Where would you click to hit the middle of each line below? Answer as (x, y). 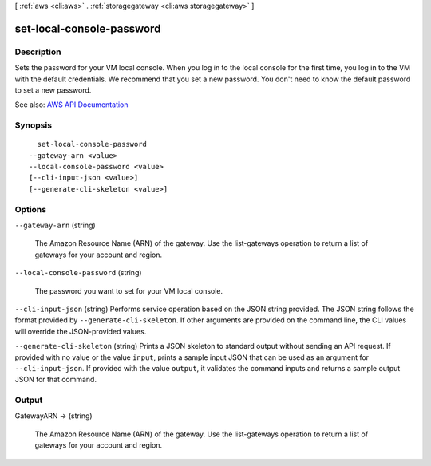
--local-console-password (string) (79, 273)
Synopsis (33, 125)
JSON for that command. (56, 380)
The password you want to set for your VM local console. (129, 290)
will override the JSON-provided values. (81, 331)
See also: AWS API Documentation (71, 105)
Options (31, 209)
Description (38, 52)
